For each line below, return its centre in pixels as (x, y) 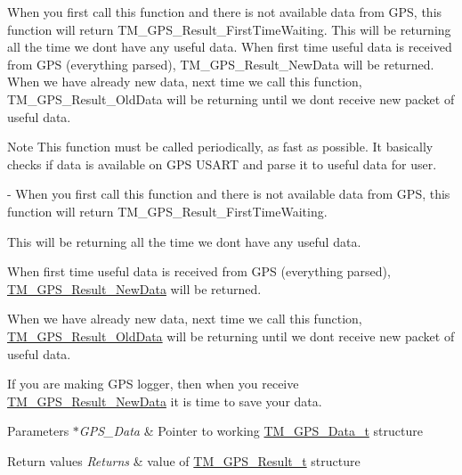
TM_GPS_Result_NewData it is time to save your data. (165, 401)
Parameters (38, 431)
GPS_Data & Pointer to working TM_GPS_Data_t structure (251, 431)
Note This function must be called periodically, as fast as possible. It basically (220, 147)
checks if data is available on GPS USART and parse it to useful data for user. (222, 164)
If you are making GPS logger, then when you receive (153, 384)
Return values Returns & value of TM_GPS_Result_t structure (184, 460)
